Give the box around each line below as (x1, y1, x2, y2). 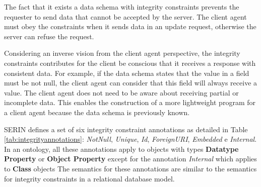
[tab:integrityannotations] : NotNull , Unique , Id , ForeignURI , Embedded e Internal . (4, 134, 257, 144)
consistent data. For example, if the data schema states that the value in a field (4, 67, 249, 78)
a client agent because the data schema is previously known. (4, 107, 190, 117)
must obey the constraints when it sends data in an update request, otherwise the (4, 21, 256, 32)
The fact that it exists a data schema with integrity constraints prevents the (4, 2, 239, 12)
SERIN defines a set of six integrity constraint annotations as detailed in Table (4, 124, 248, 134)
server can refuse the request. (4, 31, 94, 41)
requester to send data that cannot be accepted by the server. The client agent (4, 11, 247, 22)
